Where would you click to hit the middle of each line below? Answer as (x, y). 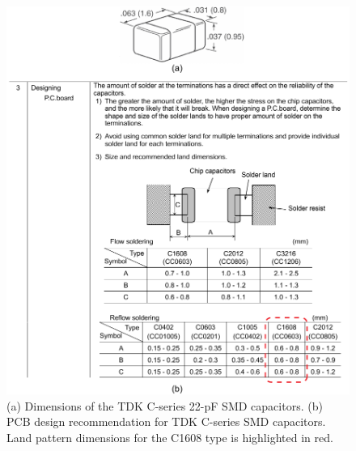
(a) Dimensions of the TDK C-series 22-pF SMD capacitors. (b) (165, 405)
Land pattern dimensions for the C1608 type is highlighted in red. (170, 437)
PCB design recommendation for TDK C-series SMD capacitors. (166, 421)
